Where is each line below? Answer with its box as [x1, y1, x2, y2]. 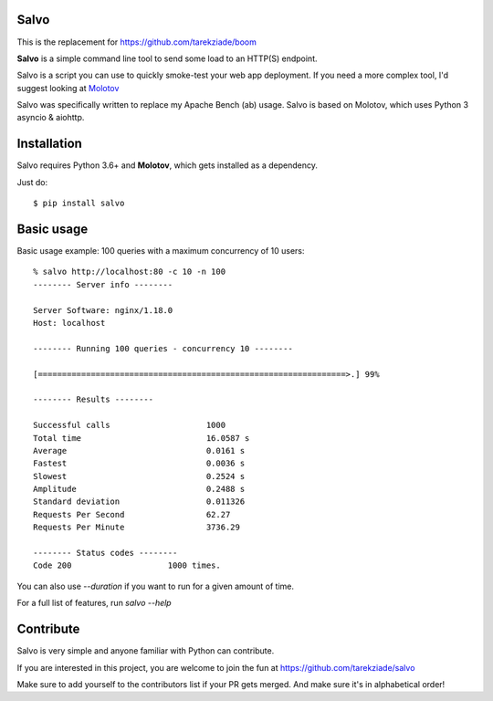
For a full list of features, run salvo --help [16, 598, 173, 609]
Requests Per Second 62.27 [33, 509, 231, 519]
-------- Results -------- [33, 394, 154, 405]
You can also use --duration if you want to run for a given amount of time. [16, 581, 295, 591]
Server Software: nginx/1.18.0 [33, 305, 173, 315]
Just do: [16, 176, 48, 187]
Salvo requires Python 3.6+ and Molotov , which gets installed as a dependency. [16, 160, 319, 171]
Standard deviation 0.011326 [33, 497, 246, 507]
